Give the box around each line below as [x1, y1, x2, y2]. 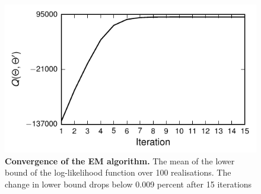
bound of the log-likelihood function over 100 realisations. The [5, 166, 231, 179]
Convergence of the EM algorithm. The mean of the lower [5, 154, 235, 167]
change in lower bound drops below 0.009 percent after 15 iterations [5, 178, 252, 190]
